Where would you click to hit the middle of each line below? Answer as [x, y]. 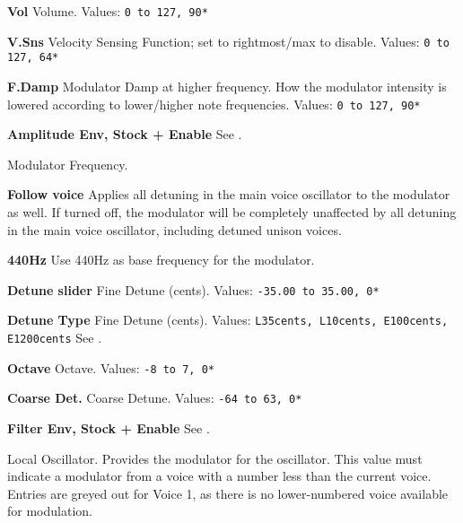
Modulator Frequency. [68, 164]
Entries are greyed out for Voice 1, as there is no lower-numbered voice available [228, 493]
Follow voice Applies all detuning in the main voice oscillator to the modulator [229, 194]
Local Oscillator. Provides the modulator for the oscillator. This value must [215, 458]
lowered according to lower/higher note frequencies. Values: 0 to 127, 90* [214, 104]
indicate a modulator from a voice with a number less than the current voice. [219, 476]
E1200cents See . [55, 338]
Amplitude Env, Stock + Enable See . [125, 134]
